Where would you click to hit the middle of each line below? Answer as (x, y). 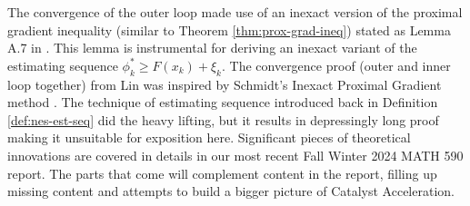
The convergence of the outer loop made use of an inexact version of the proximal (235, 12)
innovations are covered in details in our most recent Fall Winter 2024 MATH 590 (235, 155)
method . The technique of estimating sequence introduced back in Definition (223, 102)
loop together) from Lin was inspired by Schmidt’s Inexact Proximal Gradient (225, 84)
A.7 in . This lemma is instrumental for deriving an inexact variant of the (212, 48)
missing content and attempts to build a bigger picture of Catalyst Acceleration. (231, 191)
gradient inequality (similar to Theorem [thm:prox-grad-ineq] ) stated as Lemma (229, 29)
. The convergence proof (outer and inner (336, 65)
